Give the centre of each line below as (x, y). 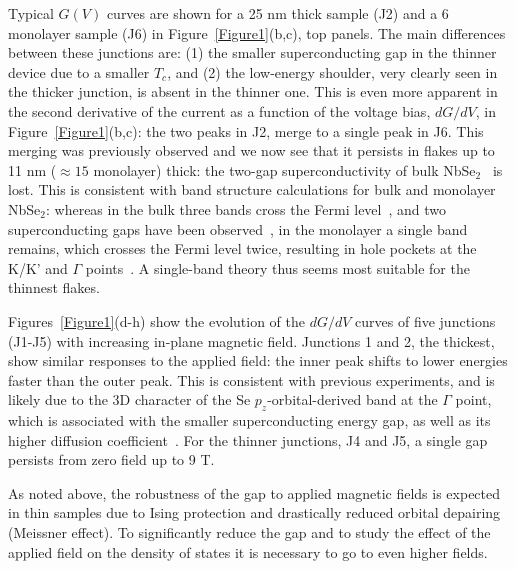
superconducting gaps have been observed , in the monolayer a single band (238, 228)
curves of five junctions (425, 320)
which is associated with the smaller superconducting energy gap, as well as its (249, 420)
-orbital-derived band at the (352, 399)
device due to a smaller (79, 71)
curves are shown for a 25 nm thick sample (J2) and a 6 (277, 13)
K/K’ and (38, 267)
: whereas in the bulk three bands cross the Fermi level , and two (246, 208)
